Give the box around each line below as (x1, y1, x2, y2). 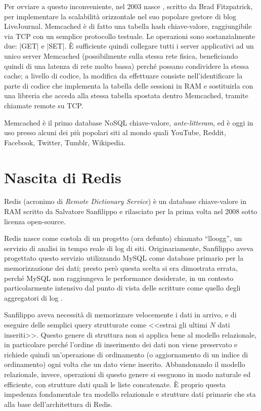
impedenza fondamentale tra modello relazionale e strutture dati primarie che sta (4, 389, 256, 399)
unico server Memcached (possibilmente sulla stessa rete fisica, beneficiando (4, 50, 238, 61)
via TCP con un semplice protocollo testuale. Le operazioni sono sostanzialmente (4, 30, 255, 41)
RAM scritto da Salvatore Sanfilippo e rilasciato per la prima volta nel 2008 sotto (4, 206, 257, 217)
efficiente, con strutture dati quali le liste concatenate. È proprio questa (4, 379, 226, 389)
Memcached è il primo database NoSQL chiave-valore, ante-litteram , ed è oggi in (4, 117, 253, 128)
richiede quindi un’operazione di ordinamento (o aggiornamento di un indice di (4, 349, 248, 359)
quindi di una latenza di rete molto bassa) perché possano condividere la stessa (4, 60, 249, 71)
